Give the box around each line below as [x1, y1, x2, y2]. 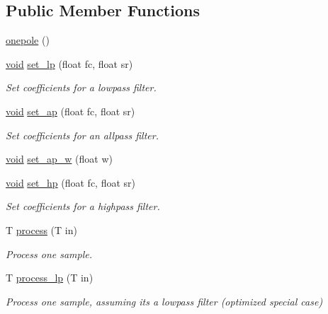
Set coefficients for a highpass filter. [6, 199, 160, 214]
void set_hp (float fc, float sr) [6, 175, 136, 190]
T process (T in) [6, 222, 77, 237]
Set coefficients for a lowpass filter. [6, 80, 157, 95]
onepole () [6, 33, 50, 47]
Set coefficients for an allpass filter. [6, 127, 159, 142]
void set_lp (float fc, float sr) [6, 56, 133, 71]
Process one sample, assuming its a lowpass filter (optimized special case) [6, 293, 323, 308]
